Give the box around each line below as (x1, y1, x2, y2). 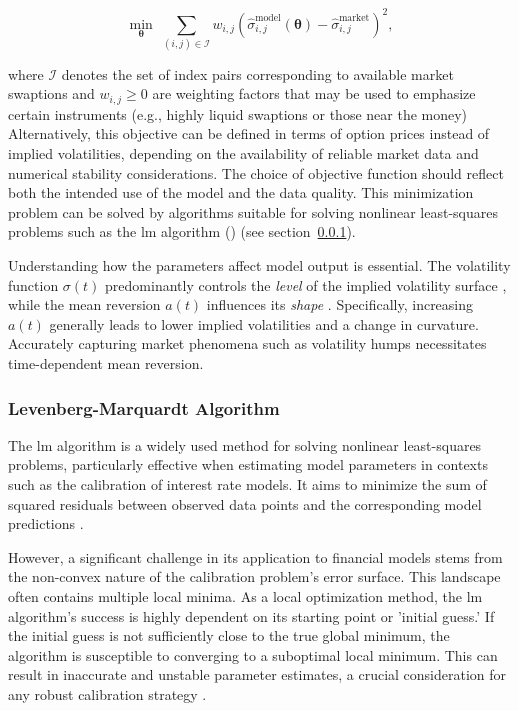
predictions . (8, 513, 84, 534)
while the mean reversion (8, 294, 161, 315)
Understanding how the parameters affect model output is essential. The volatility (8, 255, 511, 276)
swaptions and (8, 83, 95, 104)
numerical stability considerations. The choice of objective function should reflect (8, 162, 504, 183)
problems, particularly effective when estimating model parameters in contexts (8, 454, 488, 475)
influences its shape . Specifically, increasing (206, 294, 474, 315)
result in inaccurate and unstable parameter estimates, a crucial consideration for (8, 664, 507, 685)
